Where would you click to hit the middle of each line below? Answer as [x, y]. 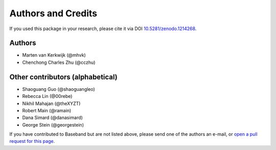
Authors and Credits [53, 13]
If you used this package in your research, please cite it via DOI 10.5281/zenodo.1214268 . [103, 29]
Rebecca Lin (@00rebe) [47, 96]
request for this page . [32, 141]
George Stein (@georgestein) [53, 124]
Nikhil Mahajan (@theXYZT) [51, 103]
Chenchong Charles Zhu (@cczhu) [59, 62]
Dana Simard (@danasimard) [52, 118]
